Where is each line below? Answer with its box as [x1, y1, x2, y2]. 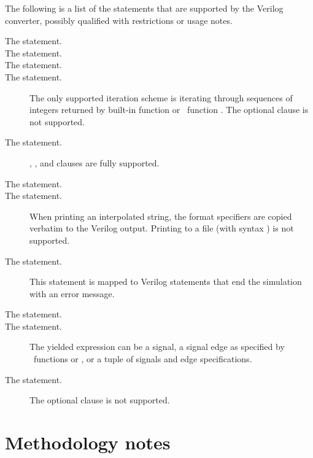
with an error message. [29, 287, 115, 300]
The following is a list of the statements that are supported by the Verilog [5, 2, 284, 14]
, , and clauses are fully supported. [29, 156, 160, 169]
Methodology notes [5, 430, 171, 455]
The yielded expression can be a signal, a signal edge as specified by [29, 340, 285, 353]
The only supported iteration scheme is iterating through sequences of [29, 91, 293, 104]
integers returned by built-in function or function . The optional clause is [29, 103, 309, 116]
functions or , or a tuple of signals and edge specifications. [33, 352, 252, 365]
